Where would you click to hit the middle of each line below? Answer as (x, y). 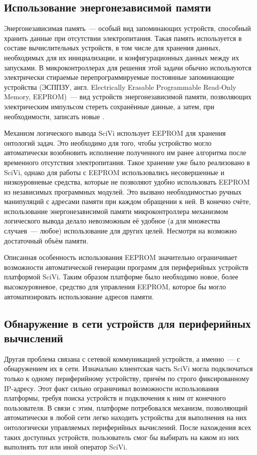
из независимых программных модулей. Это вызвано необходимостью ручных (123, 191)
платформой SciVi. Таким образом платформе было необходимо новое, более (121, 277)
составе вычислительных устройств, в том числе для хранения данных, (112, 48)
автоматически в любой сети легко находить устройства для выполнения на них (126, 417)
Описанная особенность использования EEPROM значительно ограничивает (121, 257)
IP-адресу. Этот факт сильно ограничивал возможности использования (112, 388)
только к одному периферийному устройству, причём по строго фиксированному (127, 378)
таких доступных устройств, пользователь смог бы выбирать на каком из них (122, 437)
